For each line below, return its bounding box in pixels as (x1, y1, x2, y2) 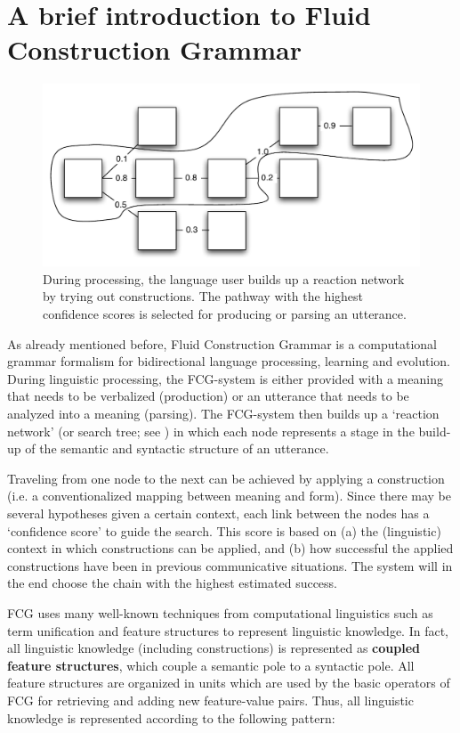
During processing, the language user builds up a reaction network (43, 269, 405, 288)
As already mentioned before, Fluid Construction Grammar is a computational (7, 334, 437, 353)
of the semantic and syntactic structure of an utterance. (25, 439, 329, 458)
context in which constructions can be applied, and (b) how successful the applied (7, 539, 454, 558)
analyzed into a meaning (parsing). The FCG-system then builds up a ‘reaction (7, 404, 440, 423)
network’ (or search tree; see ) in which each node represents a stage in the (7, 421, 415, 440)
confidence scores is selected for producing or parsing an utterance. (43, 305, 407, 323)
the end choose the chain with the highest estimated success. (7, 574, 338, 592)
